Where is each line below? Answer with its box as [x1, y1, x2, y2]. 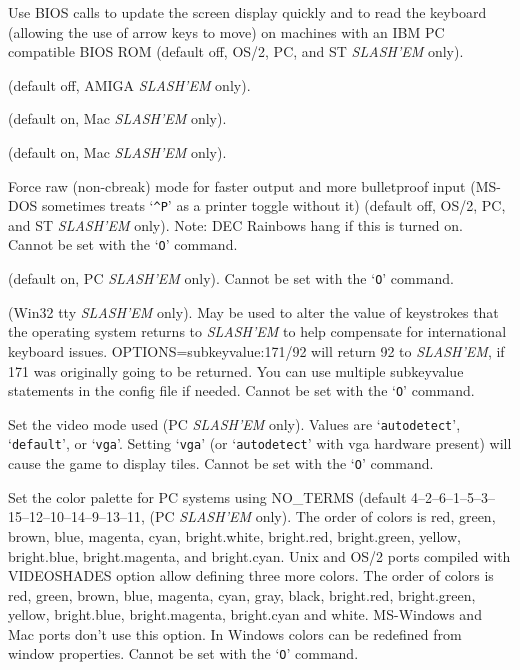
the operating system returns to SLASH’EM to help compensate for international [8, 321, 507, 342]
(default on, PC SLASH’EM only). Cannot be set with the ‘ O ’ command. [8, 268, 454, 289]
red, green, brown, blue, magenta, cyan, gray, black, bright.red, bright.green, [8, 584, 476, 605]
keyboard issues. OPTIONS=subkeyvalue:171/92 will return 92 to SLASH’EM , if [8, 340, 505, 361]
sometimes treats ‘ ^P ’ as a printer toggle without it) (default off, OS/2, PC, [42, 195, 506, 216]
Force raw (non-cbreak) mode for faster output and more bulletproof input [8, 175, 466, 196]
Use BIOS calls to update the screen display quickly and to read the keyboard [8, 2, 487, 22]
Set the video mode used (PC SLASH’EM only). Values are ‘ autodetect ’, [8, 413, 461, 434]
